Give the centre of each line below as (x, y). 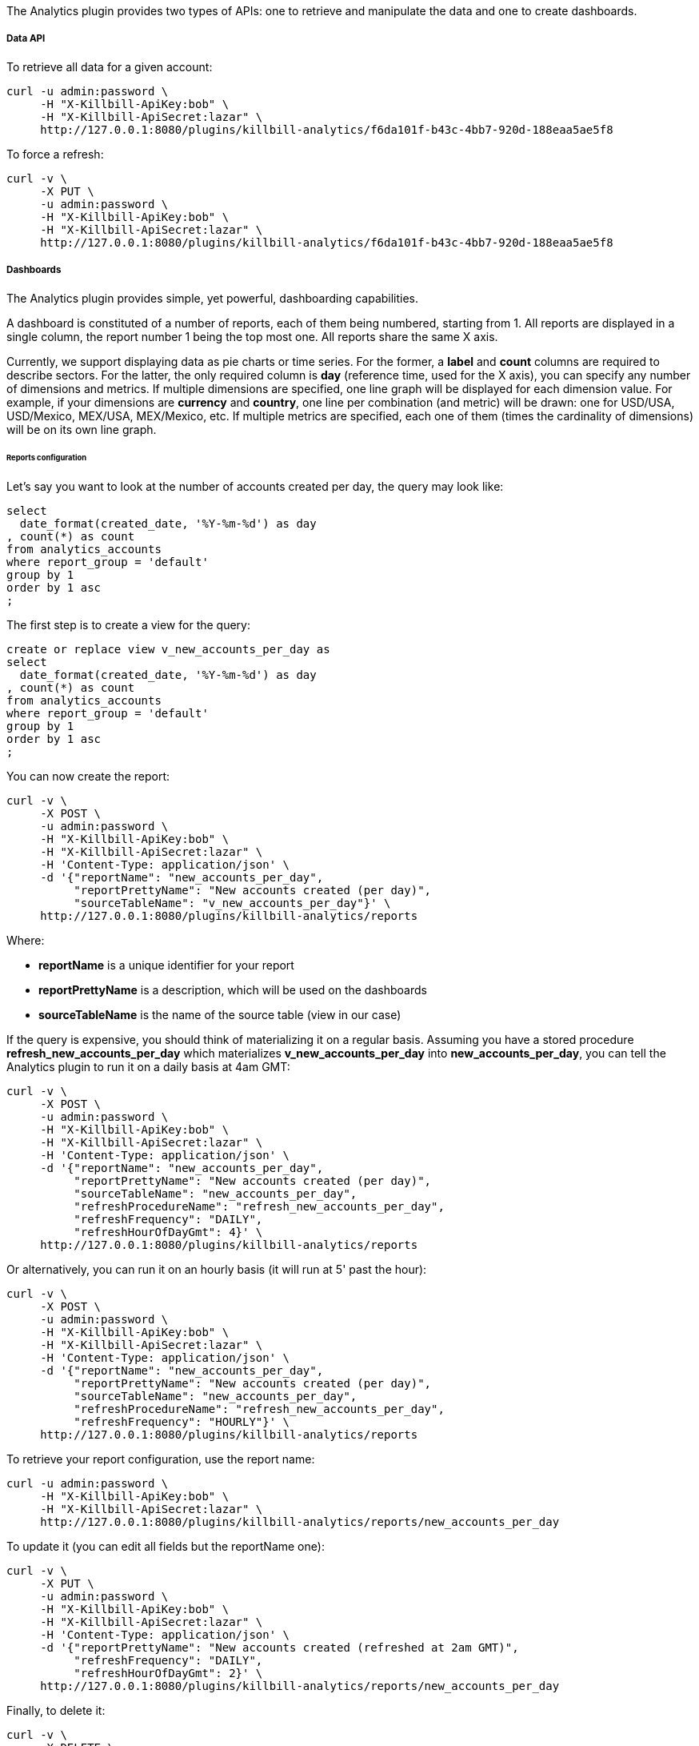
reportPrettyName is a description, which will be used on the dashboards (233, 990)
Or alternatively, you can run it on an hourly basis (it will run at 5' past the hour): (217, 1270)
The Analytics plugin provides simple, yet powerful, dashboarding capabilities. (213, 298)
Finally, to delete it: (56, 1711)
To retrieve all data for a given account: (110, 66)
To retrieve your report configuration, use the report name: (161, 1459)
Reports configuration (47, 458)
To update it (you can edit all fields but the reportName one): (166, 1547)
